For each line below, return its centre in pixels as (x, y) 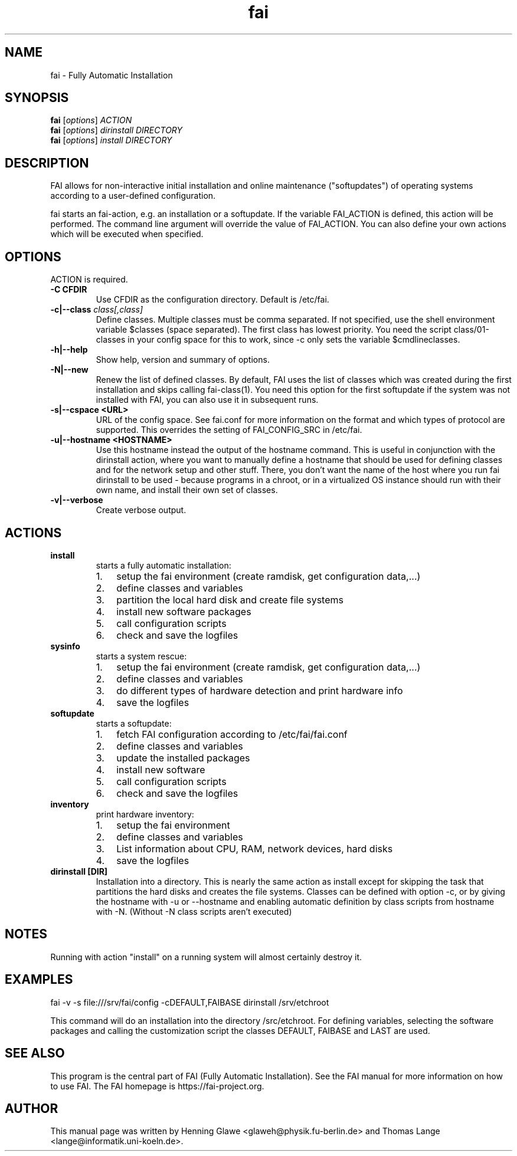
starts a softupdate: (134, 723)
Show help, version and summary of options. (183, 360)
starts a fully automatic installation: (163, 565)
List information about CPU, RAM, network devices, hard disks (255, 848)
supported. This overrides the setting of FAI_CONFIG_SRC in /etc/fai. (229, 430)
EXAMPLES (39, 980)
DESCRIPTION (47, 163)
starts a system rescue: (141, 656)
